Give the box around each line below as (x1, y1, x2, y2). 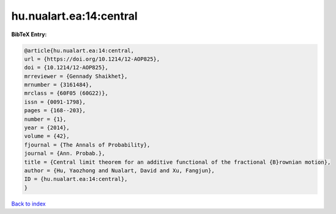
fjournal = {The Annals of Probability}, (24, 141, 151, 148)
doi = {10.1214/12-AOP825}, (24, 64, 108, 71)
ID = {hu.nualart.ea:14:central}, (24, 175, 128, 183)
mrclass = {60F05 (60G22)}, (24, 90, 108, 97)
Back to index (11, 200, 46, 207)
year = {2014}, (24, 124, 70, 131)
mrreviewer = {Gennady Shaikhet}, (24, 72, 128, 80)
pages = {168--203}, (24, 107, 86, 114)
